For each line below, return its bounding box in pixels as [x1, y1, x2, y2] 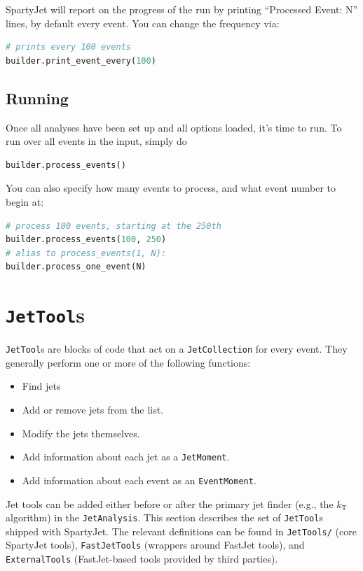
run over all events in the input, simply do [6, 134, 187, 148]
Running [6, 87, 69, 108]
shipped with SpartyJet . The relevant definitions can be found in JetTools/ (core [6, 523, 357, 538]
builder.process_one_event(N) [6, 262, 146, 272]
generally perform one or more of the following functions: [6, 355, 251, 369]
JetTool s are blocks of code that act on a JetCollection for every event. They [6, 341, 348, 356]
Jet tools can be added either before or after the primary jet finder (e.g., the [6, 496, 334, 511]
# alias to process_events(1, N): [6, 248, 167, 258]
